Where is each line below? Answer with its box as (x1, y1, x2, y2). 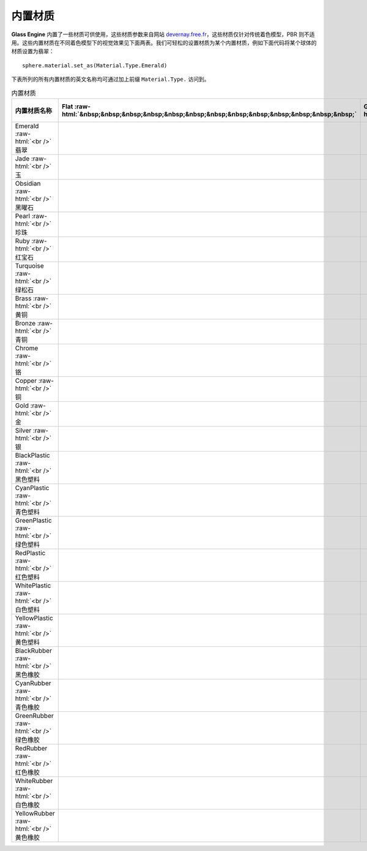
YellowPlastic (15, 613, 53, 622)
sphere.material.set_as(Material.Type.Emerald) (22, 62, 168, 69)
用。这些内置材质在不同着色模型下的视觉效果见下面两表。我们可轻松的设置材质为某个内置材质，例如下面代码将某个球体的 (11, 39, 317, 46)
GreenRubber (15, 711, 54, 720)
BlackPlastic (15, 451, 50, 460)
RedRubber (15, 744, 48, 752)
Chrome (15, 344, 39, 352)
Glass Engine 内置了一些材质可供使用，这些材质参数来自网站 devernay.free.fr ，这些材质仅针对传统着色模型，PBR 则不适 (11, 31, 315, 38)
